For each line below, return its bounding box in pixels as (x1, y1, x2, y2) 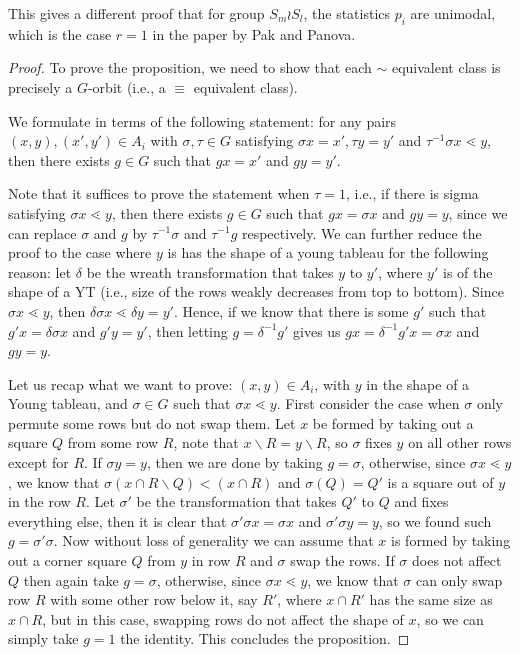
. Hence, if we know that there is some (173, 300, 409, 321)
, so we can (416, 608, 484, 629)
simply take (8, 628, 79, 649)
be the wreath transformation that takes (86, 261, 334, 282)
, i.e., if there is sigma (346, 183, 479, 204)
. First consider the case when (276, 393, 460, 414)
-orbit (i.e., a (87, 76, 166, 97)
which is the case (8, 23, 112, 44)
